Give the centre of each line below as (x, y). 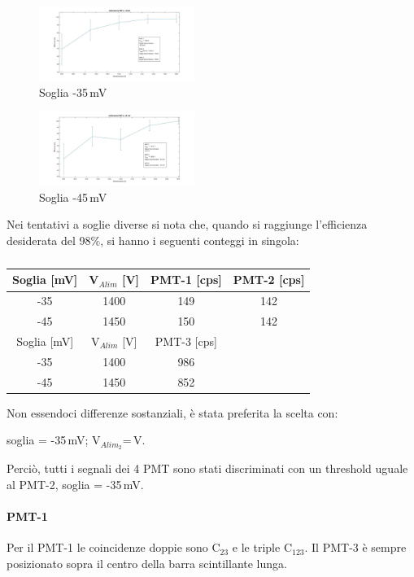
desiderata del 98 (49, 240)
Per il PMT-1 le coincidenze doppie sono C (113, 547)
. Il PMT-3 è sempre (355, 547)
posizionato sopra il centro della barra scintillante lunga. (147, 563)
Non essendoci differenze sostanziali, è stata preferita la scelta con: (172, 412)
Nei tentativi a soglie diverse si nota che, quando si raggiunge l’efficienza (187, 224)
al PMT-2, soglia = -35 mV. (75, 484)
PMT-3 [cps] (186, 341)
